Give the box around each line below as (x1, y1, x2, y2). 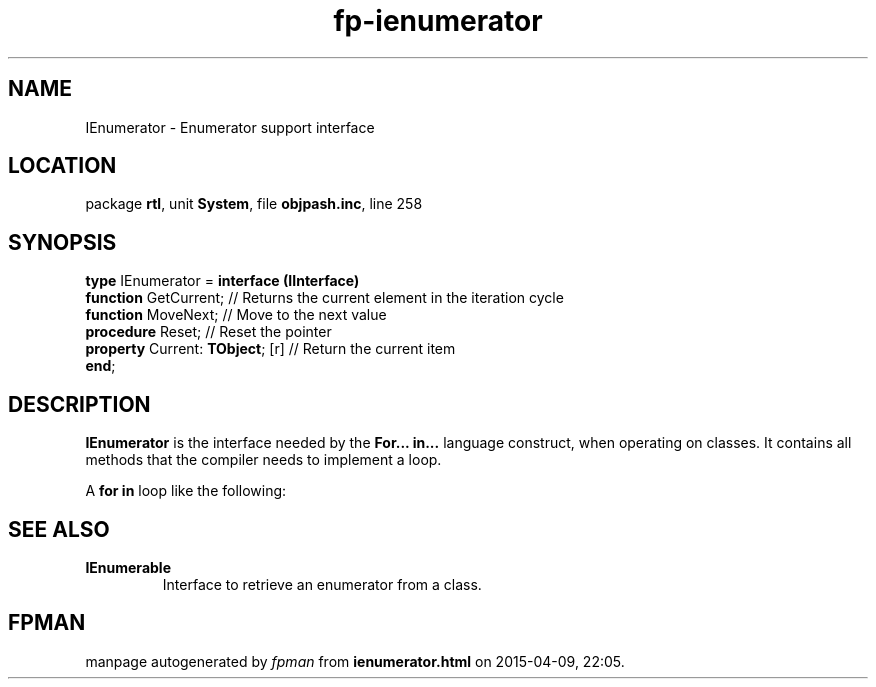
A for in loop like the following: (85, 482, 287, 500)
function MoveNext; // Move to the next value (85, 306, 387, 324)
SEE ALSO (8, 516, 110, 542)
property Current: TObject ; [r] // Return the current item (85, 340, 456, 358)
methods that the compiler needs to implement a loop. (85, 451, 442, 469)
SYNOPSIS (8, 229, 117, 255)
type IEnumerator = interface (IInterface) (85, 272, 360, 290)
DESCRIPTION (8, 391, 151, 417)
